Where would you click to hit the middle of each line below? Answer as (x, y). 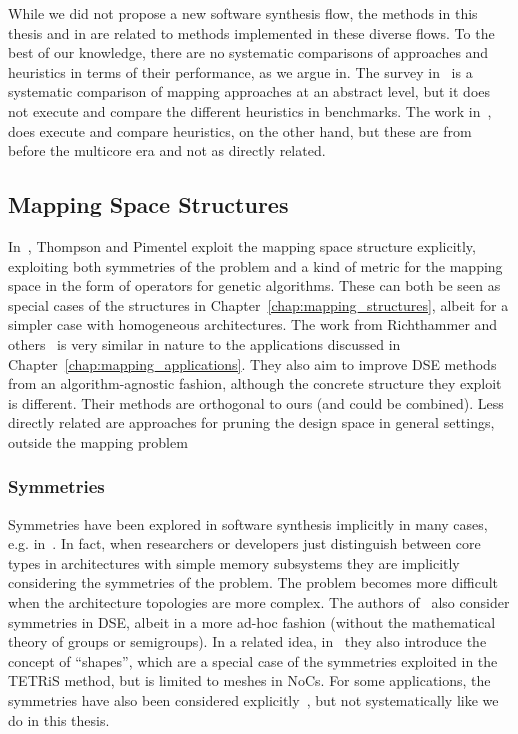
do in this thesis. (59, 719)
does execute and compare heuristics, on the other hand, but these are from (240, 130)
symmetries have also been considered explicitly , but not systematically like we (253, 700)
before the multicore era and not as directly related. (167, 150)
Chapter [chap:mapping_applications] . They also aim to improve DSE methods (252, 363)
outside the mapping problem (98, 441)
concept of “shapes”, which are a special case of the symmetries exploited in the (253, 660)
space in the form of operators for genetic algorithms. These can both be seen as (254, 285)
